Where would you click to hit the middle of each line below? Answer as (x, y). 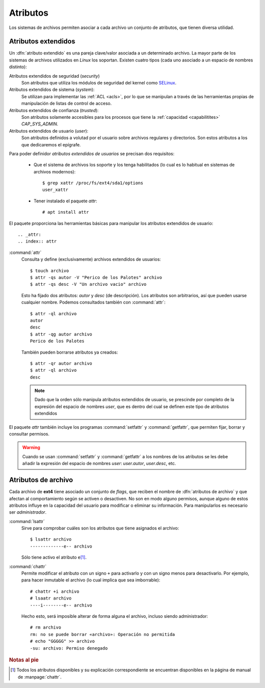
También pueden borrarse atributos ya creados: (70, 352)
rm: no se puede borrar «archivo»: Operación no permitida (103, 634)
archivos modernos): (54, 171)
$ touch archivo (50, 271)
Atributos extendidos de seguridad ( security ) (54, 76)
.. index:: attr (37, 241)
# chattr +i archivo (55, 591)
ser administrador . (28, 512)
